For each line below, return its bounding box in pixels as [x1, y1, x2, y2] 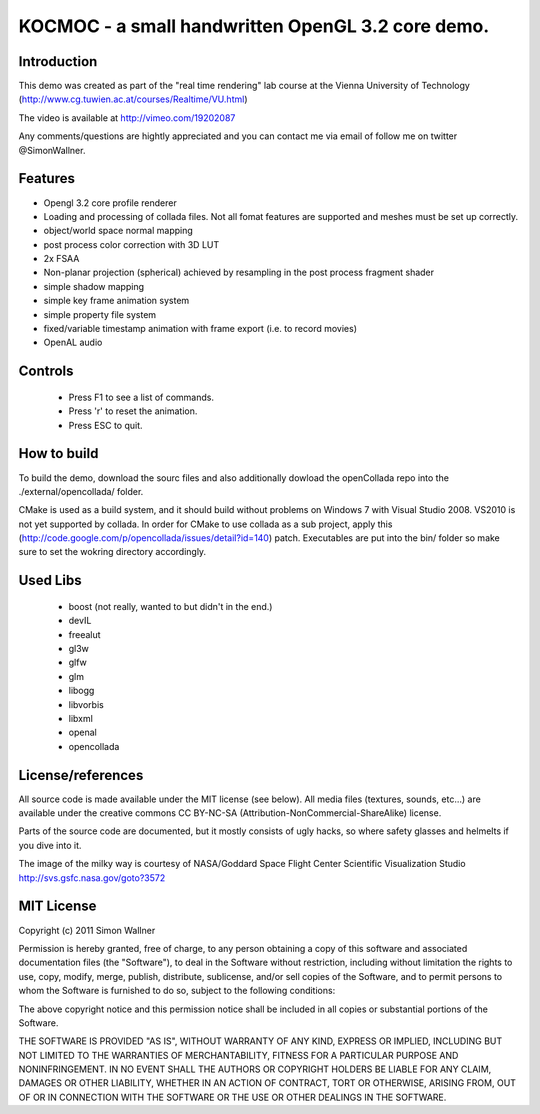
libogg [68, 685, 95, 697]
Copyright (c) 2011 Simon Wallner [18, 924, 156, 936]
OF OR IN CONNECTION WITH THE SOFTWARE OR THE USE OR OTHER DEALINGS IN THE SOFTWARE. [18, 1091, 447, 1103]
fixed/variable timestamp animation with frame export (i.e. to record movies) [43, 323, 358, 335]
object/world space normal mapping [43, 225, 194, 237]
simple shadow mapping [43, 280, 145, 292]
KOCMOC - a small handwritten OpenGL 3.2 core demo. [18, 15, 490, 37]
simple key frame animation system [43, 295, 190, 307]
